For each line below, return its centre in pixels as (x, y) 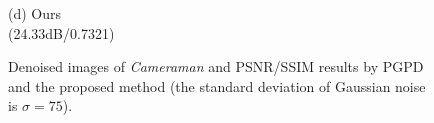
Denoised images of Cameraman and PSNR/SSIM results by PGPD (216, 66)
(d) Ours (35, 13)
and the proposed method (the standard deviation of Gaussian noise (217, 85)
